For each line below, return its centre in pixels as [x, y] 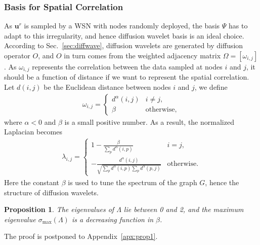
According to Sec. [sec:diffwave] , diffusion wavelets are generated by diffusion [124, 45]
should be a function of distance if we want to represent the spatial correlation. [127, 77]
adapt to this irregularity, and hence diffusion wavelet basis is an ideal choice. [124, 35]
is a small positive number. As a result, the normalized [149, 121]
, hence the [222, 182]
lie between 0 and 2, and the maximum [184, 209]
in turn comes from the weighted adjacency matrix [142, 55]
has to [238, 26]
